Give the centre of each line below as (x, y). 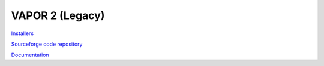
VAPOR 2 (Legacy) (58, 15)
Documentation (30, 55)
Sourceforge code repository (47, 44)
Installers (22, 33)
